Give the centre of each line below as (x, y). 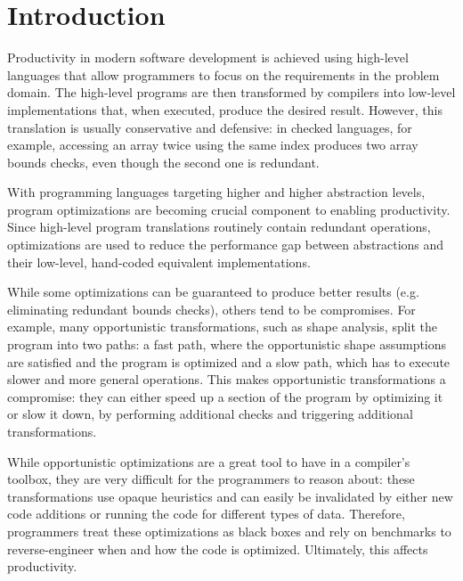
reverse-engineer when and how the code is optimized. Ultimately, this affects (218, 548)
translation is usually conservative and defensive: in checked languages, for (210, 127)
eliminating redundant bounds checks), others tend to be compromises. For (211, 309)
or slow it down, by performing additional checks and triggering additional (210, 414)
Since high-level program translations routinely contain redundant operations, (219, 227)
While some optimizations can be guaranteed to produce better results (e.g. (213, 292)
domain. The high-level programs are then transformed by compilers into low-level (231, 92)
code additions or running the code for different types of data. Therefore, (206, 514)
